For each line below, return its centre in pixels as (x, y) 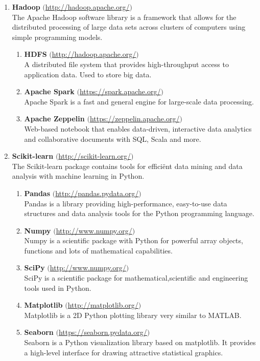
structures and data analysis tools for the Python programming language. (139, 213)
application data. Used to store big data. (88, 74)
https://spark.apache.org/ (120, 91)
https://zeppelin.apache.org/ (135, 119)
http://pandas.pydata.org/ (97, 193)
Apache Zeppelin (54, 119)
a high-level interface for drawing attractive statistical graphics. (124, 352)
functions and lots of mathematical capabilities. (98, 250)
